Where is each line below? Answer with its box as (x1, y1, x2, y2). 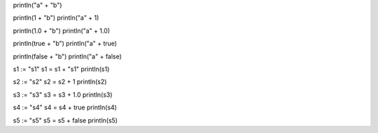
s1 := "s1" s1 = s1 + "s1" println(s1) (13, 65, 110, 73)
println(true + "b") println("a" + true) (13, 39, 118, 48)
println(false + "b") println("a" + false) (13, 52, 122, 61)
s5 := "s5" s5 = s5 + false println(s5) (13, 116, 118, 125)
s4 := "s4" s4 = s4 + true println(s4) (13, 103, 117, 111)
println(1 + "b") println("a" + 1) (13, 14, 99, 22)
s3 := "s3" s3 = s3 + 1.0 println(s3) (13, 91, 113, 99)
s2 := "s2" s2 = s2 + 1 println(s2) (13, 77, 107, 86)
